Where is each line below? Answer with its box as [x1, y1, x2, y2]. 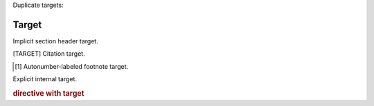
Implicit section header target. [12, 36, 98, 45]
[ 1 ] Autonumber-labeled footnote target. [15, 62, 129, 70]
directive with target [12, 88, 84, 98]
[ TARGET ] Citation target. [12, 50, 86, 58]
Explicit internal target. [12, 75, 78, 83]
